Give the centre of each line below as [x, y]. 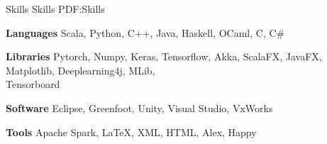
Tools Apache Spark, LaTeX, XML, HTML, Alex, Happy [131, 132]
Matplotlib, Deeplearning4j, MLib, [81, 70]
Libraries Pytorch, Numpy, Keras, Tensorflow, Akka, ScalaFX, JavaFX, [164, 56]
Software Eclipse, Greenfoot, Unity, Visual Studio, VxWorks [139, 107]
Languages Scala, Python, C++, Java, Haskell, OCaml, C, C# [145, 32]
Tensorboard [33, 84]
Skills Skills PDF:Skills [55, 9]
